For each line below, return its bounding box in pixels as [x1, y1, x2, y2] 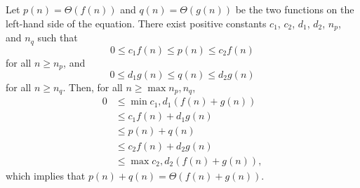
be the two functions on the [235, 2, 354, 16]
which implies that [6, 168, 86, 182]
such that [37, 30, 78, 45]
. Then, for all [62, 79, 123, 94]
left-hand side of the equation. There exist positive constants [6, 15, 267, 30]
